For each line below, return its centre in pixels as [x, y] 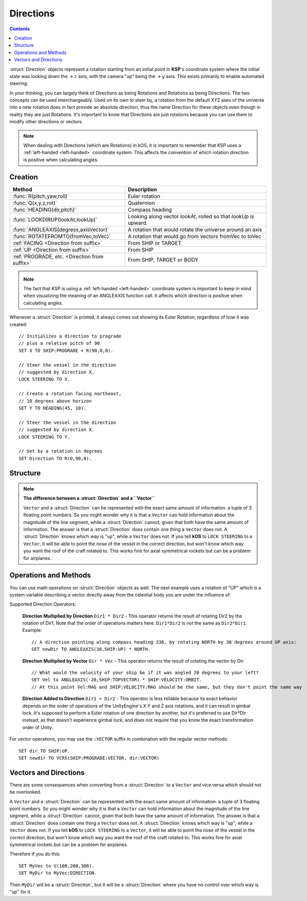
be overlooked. [25, 792]
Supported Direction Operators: [43, 604]
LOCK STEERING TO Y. [44, 437]
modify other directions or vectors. [46, 122]
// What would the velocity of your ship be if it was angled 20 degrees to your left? [145, 673]
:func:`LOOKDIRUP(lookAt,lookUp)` [55, 219]
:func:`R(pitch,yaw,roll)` [41, 196]
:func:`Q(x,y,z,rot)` [35, 203]
